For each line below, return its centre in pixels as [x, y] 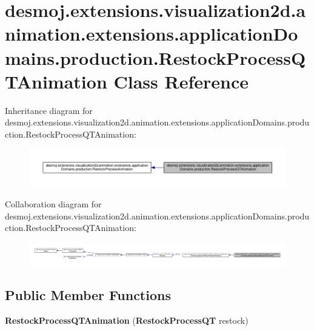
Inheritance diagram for [49, 110]
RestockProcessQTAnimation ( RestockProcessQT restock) [127, 320]
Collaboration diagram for [53, 204]
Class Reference [181, 81]
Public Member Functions [88, 295]
